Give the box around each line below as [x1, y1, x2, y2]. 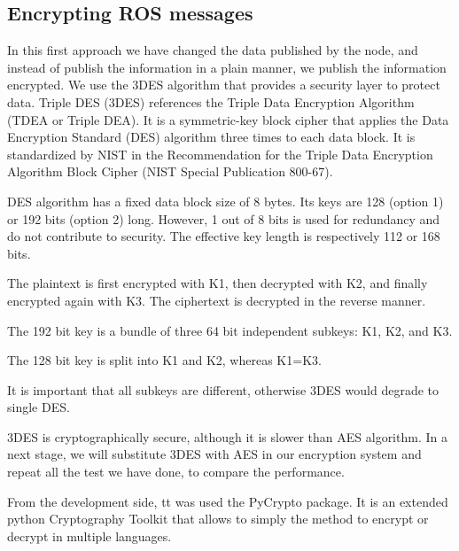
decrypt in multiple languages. [7, 526, 172, 545]
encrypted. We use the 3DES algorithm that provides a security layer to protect [7, 75, 440, 94]
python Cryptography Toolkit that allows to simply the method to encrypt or [7, 509, 429, 528]
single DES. [7, 398, 70, 416]
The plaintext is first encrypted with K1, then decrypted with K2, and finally [7, 274, 428, 292]
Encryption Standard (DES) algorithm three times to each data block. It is [7, 128, 416, 146]
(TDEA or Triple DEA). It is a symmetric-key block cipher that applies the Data [7, 110, 449, 128]
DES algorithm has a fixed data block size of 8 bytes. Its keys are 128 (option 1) [7, 191, 444, 210]
